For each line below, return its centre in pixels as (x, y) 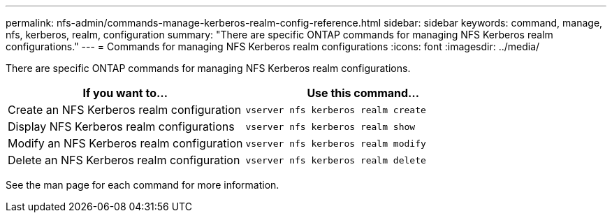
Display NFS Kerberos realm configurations (121, 126)
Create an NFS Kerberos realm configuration (125, 110)
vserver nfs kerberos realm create (336, 110)
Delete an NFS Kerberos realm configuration (124, 160)
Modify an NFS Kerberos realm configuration (125, 143)
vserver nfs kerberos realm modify (336, 143)
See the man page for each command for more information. (143, 185)
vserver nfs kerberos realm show (330, 126)
